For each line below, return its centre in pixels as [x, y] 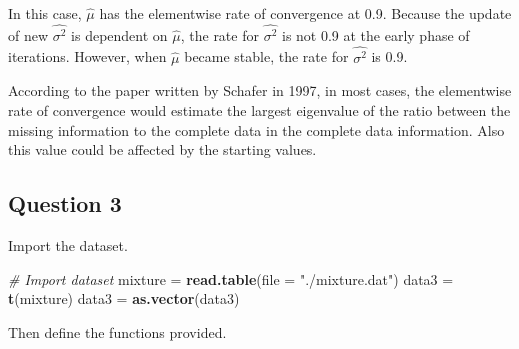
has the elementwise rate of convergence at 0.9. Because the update [305, 13]
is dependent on [119, 34]
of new [28, 34]
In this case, [45, 13]
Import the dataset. [68, 244]
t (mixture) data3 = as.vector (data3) [124, 298]
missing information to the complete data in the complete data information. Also [256, 129]
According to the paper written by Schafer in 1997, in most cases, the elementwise [260, 90]
